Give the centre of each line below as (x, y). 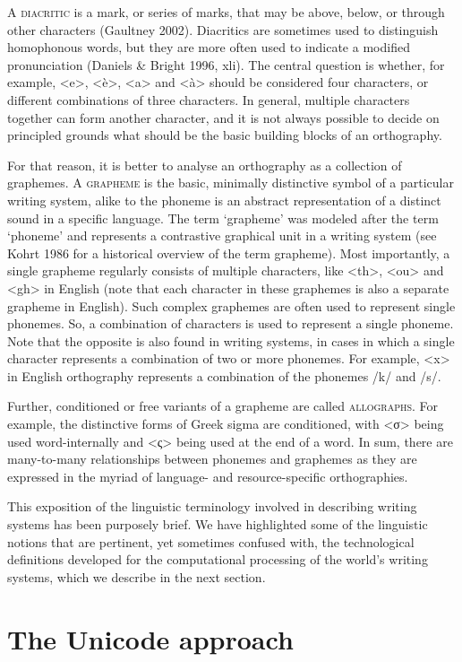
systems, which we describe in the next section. (137, 576)
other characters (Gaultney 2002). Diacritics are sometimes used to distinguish (223, 29)
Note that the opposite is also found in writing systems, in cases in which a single (231, 340)
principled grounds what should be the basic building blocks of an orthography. (225, 135)
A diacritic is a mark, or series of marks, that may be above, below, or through (226, 12)
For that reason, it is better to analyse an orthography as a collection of (205, 165)
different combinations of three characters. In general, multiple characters (209, 99)
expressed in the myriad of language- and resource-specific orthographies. (208, 476)
